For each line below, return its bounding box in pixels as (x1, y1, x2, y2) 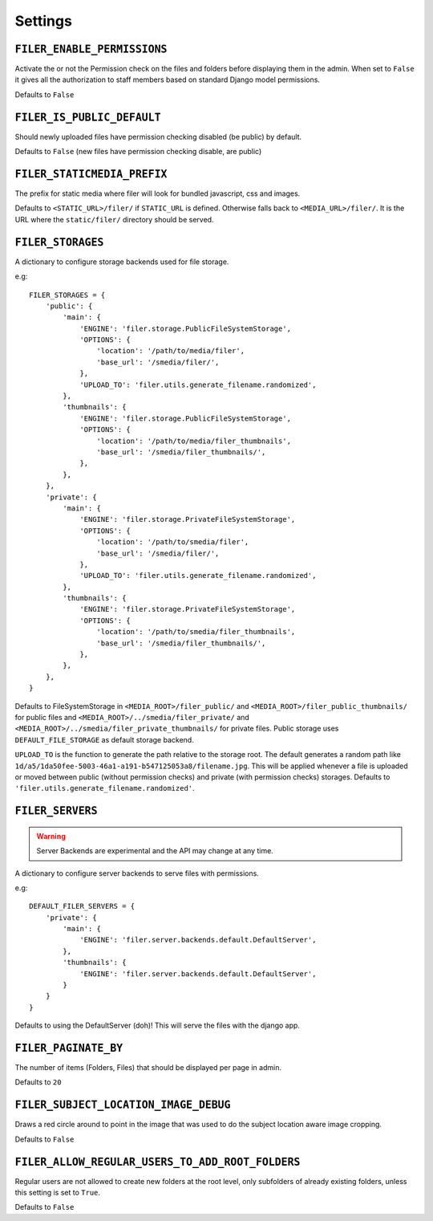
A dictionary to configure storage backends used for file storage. (14, 257, 229, 267)
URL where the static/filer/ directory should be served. (14, 214, 214, 224)
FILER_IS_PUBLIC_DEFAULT (14, 111, 161, 124)
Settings (14, 12, 72, 30)
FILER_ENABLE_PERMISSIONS (14, 43, 168, 55)
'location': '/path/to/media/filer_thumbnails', (96, 436, 292, 446)
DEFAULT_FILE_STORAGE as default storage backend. (14, 735, 194, 744)
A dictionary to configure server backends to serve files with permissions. (14, 868, 260, 878)
